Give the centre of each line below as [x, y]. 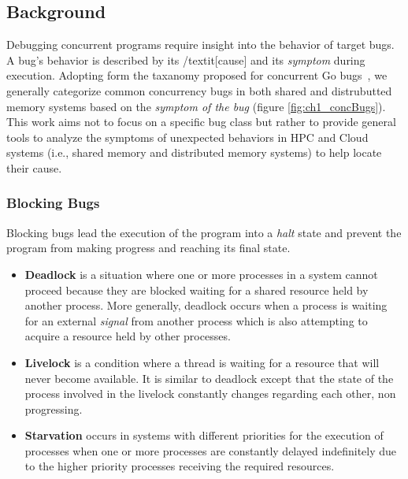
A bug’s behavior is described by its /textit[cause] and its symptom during [186, 59]
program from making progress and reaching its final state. [148, 248]
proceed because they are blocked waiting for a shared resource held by [197, 290]
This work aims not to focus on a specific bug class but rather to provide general [201, 122]
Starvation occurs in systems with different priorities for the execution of [204, 435]
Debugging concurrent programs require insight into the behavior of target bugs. [200, 45]
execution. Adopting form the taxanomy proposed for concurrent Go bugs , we [197, 75]
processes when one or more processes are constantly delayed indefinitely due [211, 450]
